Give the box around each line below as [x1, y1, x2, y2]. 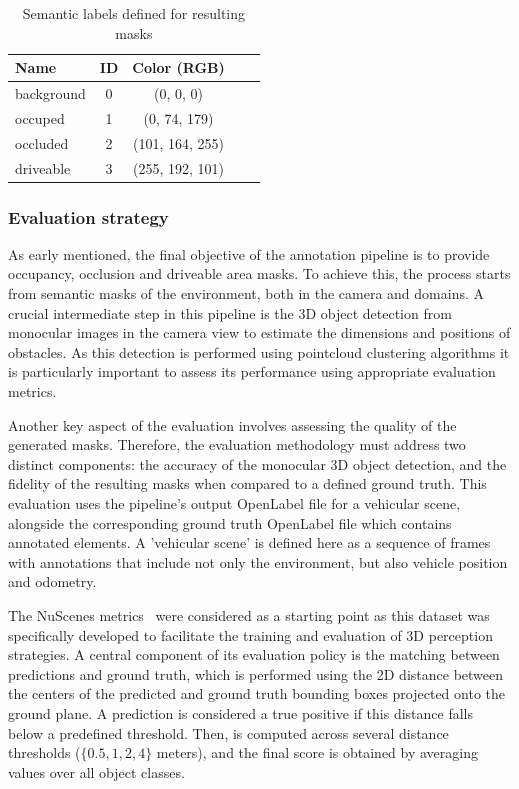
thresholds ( [8, 742, 81, 763]
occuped [15, 107, 65, 128]
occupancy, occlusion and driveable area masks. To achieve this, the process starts [8, 263, 511, 284]
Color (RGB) [132, 57, 225, 78]
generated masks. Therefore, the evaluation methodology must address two [8, 434, 466, 455]
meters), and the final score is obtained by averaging [156, 742, 478, 763]
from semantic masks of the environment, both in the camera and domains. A [8, 283, 485, 304]
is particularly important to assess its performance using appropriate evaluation [8, 361, 496, 382]
